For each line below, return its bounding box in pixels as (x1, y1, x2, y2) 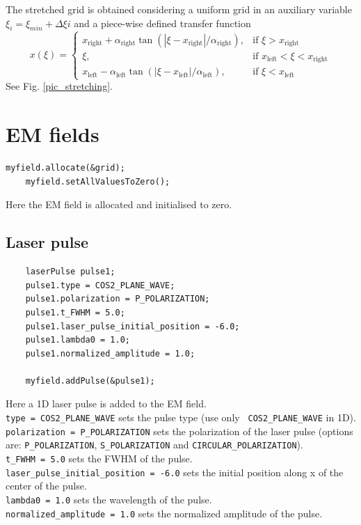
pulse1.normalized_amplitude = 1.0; (25, 348, 195, 359)
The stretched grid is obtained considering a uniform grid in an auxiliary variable (6, 2, 352, 16)
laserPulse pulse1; (25, 267, 115, 277)
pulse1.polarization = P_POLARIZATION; (25, 294, 210, 304)
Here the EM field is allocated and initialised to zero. (6, 197, 232, 212)
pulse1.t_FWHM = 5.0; (25, 307, 125, 318)
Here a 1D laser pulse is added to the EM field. (6, 396, 207, 411)
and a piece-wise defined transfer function (74, 15, 251, 30)
